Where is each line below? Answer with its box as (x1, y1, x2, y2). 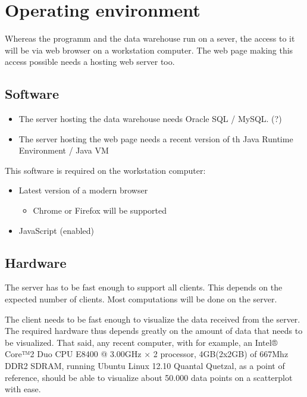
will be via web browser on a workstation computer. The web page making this (5, 43, 293, 56)
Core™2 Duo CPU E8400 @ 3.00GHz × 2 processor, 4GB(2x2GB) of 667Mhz (5, 348, 289, 360)
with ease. (5, 383, 41, 395)
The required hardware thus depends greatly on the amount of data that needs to (5, 324, 303, 337)
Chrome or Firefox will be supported (33, 204, 167, 217)
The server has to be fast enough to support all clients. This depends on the (5, 281, 283, 293)
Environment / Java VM (18, 144, 109, 157)
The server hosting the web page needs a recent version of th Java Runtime (18, 132, 293, 145)
